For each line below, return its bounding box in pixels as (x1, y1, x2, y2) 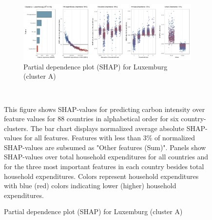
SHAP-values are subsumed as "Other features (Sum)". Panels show (4, 142, 206, 152)
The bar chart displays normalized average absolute (30, 123, 185, 133)
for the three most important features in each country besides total (4, 161, 204, 172)
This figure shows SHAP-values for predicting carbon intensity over (4, 104, 205, 114)
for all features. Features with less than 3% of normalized (24, 132, 195, 143)
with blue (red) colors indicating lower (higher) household (4, 180, 176, 191)
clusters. (4, 123, 28, 133)
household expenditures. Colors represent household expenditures (4, 171, 199, 181)
